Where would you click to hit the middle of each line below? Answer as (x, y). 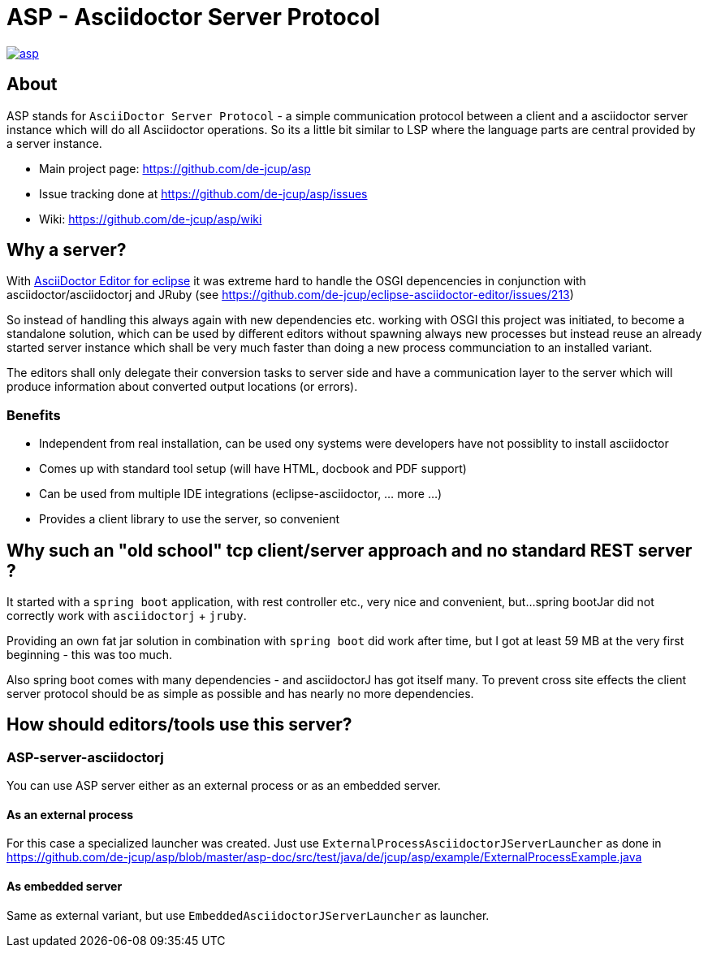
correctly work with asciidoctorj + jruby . (127, 616)
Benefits (34, 415)
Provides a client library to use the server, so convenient (190, 519)
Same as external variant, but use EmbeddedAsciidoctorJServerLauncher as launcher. (248, 915)
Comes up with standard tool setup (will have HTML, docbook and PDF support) (253, 469)
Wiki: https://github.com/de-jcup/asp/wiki (151, 219)
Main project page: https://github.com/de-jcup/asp (175, 168)
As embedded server (65, 887)
